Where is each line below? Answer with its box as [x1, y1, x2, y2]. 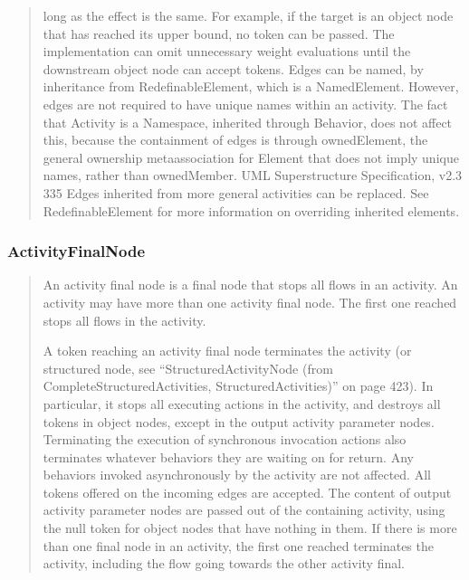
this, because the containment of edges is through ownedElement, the [43, 130, 428, 149]
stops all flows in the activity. [43, 310, 206, 329]
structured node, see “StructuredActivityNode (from [43, 358, 333, 377]
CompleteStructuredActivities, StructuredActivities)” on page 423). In [43, 376, 434, 395]
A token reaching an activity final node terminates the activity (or [43, 341, 412, 360]
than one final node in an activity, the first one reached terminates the [43, 536, 434, 555]
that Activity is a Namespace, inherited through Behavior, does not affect [43, 112, 453, 131]
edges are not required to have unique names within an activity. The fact [43, 94, 448, 113]
